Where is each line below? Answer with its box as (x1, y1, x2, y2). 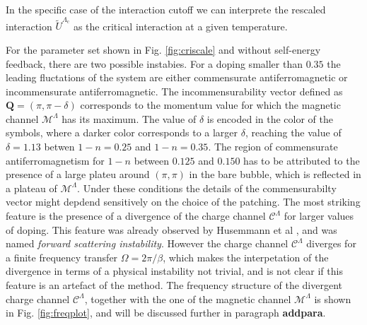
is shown (314, 291, 351, 306)
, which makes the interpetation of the (163, 249, 329, 264)
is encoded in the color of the (206, 111, 333, 126)
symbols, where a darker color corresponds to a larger (6, 125, 238, 140)
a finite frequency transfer (6, 249, 118, 264)
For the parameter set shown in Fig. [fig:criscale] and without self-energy (6, 42, 321, 57)
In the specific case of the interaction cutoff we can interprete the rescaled (6, 2, 326, 16)
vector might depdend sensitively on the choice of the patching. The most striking (6, 194, 361, 209)
